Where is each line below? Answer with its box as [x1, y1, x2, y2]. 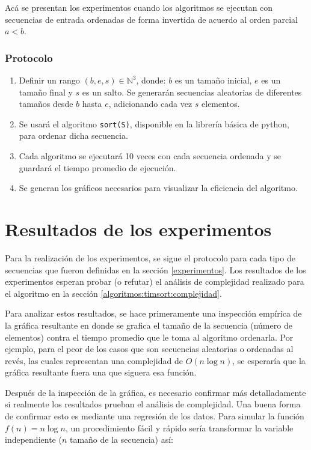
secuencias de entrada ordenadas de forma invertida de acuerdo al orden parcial [5, 13, 298, 25]
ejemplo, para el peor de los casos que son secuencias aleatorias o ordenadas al [5, 342, 294, 355]
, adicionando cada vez [108, 97, 192, 110]
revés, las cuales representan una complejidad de [5, 354, 183, 366]
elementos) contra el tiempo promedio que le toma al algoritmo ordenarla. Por [5, 330, 294, 343]
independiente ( [5, 433, 62, 446]
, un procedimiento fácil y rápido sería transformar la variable [65, 421, 294, 434]
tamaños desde [19, 97, 73, 110]
